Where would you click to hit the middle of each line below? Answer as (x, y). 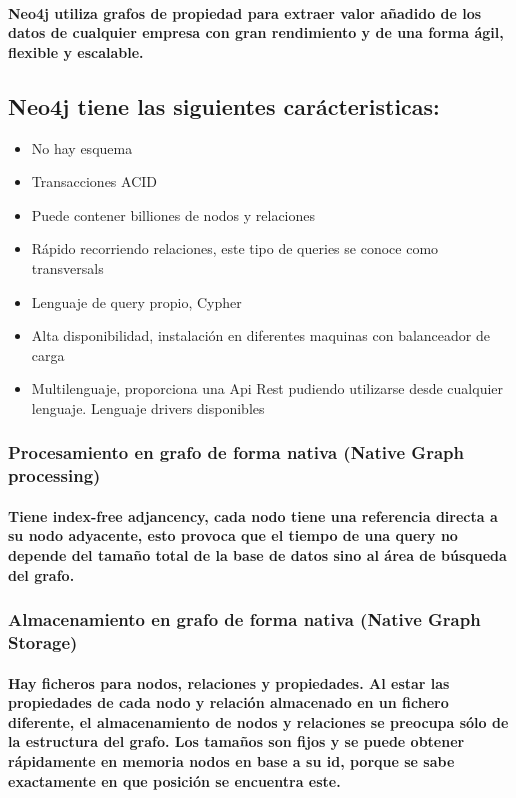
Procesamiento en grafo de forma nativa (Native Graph (236, 452)
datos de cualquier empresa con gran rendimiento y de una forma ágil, (256, 32)
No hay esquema (82, 147)
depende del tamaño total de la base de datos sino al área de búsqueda (257, 555)
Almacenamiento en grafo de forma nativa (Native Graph (244, 619)
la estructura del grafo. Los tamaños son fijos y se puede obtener (236, 741)
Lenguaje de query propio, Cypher (136, 301)
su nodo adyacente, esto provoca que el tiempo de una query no (233, 535)
